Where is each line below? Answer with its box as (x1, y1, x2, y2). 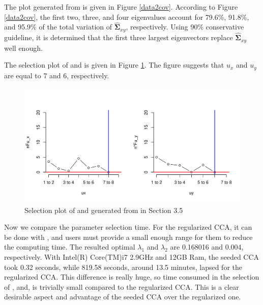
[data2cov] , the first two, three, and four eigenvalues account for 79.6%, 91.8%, (4, 11, 249, 22)
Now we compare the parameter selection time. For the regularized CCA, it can (4, 222, 252, 232)
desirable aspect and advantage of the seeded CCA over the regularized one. (4, 291, 241, 302)
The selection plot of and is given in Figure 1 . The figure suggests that (4, 59, 224, 70)
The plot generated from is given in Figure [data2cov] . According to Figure (4, 2, 238, 12)
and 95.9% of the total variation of (4, 21, 112, 32)
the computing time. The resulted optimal (4, 241, 135, 252)
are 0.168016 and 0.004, (170, 241, 244, 252)
